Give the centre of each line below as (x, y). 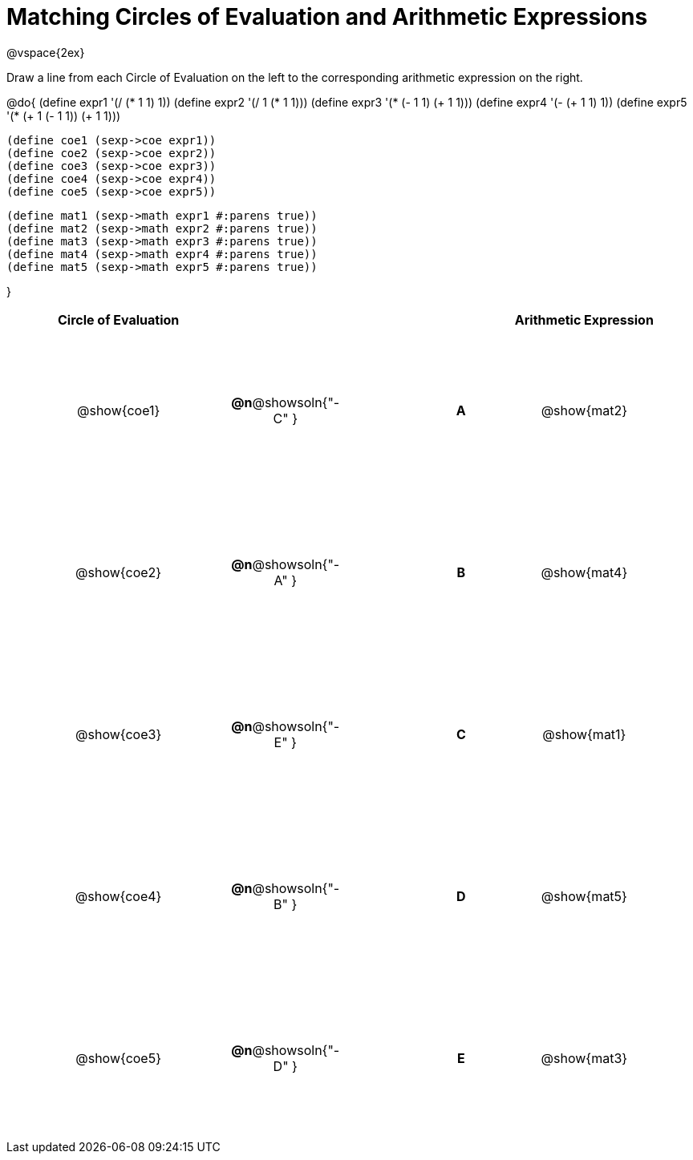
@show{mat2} (584, 410)
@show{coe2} (119, 572)
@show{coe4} (118, 896)
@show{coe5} (119, 1058)
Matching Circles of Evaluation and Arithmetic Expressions (327, 17)
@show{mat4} (584, 572)
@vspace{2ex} (46, 52)
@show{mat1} (584, 734)
